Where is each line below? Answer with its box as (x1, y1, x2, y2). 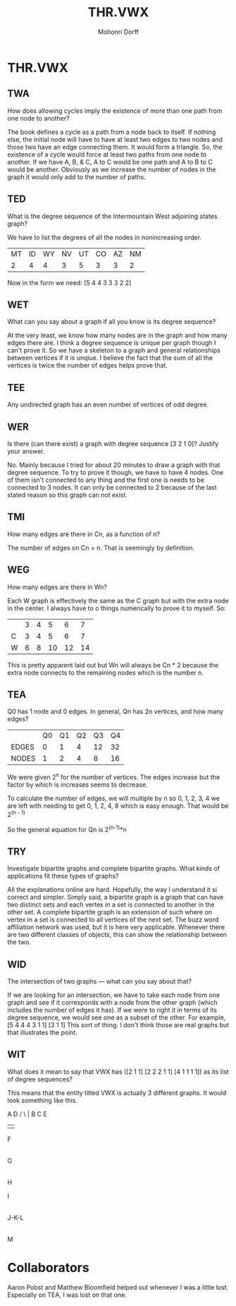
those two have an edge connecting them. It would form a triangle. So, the (7, 143, 223, 151)
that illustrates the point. (7, 1028, 77, 1037)
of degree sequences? (7, 1075, 73, 1083)
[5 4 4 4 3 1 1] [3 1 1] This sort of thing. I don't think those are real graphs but (7, 1021, 230, 1029)
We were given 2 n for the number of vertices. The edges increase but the (7, 772, 221, 782)
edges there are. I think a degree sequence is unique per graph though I (7, 339, 216, 347)
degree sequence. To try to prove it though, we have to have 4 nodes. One (7, 468, 224, 476)
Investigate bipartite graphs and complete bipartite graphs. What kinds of (7, 864, 221, 873)
